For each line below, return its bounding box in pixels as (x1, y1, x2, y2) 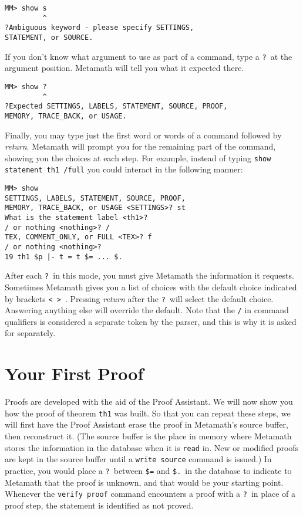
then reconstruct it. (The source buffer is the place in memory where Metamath (5, 429, 292, 442)
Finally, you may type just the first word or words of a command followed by (5, 128, 282, 141)
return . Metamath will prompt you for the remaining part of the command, (5, 140, 276, 153)
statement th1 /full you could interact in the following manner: (5, 163, 243, 175)
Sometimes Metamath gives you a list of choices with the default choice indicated (5, 280, 297, 293)
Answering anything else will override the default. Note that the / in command (5, 304, 289, 316)
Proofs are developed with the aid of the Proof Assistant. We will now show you (5, 395, 293, 408)
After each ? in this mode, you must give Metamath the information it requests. (5, 269, 294, 282)
